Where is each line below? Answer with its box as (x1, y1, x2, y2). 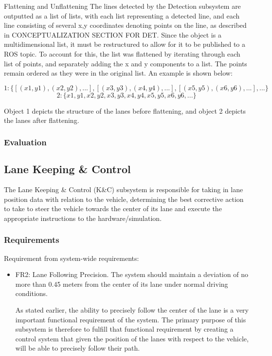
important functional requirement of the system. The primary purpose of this (15, 314, 246, 324)
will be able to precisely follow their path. (15, 343, 140, 353)
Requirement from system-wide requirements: (4, 253, 139, 263)
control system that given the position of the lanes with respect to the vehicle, (15, 333, 249, 343)
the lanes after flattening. (4, 115, 79, 125)
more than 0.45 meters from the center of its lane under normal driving (15, 278, 228, 289)
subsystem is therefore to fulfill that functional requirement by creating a (15, 324, 234, 334)
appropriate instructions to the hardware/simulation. (4, 213, 162, 223)
